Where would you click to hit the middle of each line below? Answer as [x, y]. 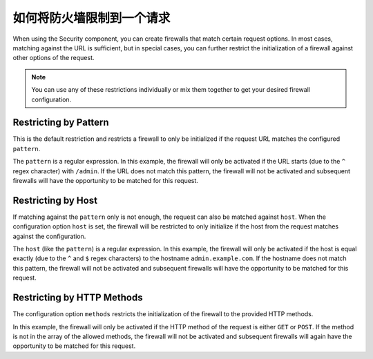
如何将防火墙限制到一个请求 [92, 18]
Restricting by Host [55, 200]
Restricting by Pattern [61, 123]
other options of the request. [54, 58]
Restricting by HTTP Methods [78, 298]
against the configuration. [49, 236]
